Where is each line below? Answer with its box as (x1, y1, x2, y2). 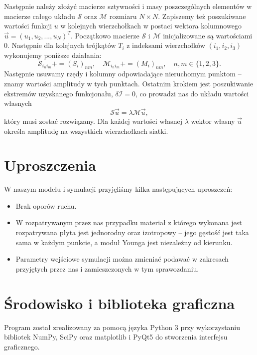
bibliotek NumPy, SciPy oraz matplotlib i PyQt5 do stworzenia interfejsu (4, 332, 228, 342)
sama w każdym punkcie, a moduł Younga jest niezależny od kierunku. (15, 237, 233, 247)
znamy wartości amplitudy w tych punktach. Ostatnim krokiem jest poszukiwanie (4, 78, 254, 88)
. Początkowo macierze (70, 30, 139, 40)
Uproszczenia (4, 155, 96, 175)
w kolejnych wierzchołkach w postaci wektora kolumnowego (60, 20, 242, 31)
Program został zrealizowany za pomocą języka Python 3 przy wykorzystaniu (4, 322, 241, 332)
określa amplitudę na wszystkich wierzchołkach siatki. (4, 125, 168, 136)
